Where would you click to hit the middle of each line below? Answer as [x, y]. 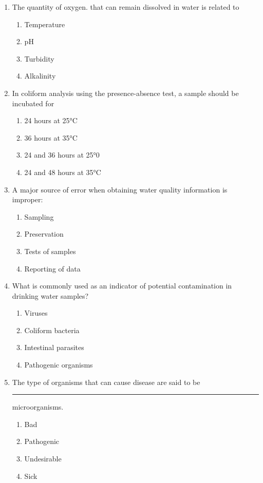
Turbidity [39, 58]
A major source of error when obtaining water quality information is [120, 189]
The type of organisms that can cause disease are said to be [106, 382]
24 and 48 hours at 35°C [63, 172]
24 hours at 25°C [51, 120]
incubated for [33, 103]
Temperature [45, 24]
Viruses [36, 313]
